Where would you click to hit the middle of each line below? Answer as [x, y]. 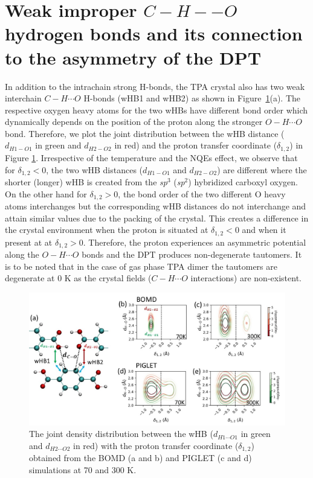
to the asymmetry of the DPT [133, 57]
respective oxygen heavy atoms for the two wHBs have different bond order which [156, 110]
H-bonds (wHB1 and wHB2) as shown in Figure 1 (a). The [192, 98]
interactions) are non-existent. [246, 278]
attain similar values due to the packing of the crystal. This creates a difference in [157, 218]
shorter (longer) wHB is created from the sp [86, 181]
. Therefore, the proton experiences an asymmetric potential [195, 242]
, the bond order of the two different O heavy [202, 193]
